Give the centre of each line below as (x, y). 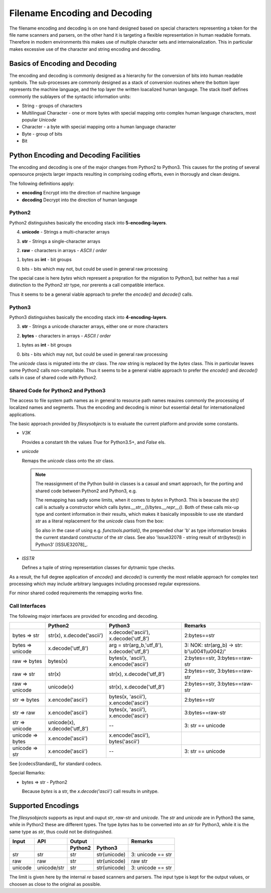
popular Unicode (39, 120)
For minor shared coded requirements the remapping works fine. (76, 593)
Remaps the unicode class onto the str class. (68, 461)
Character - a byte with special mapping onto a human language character (99, 127)
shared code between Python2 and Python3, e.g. (86, 491)
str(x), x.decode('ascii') (76, 635)
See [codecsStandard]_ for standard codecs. (56, 764)
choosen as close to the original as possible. (55, 884)
